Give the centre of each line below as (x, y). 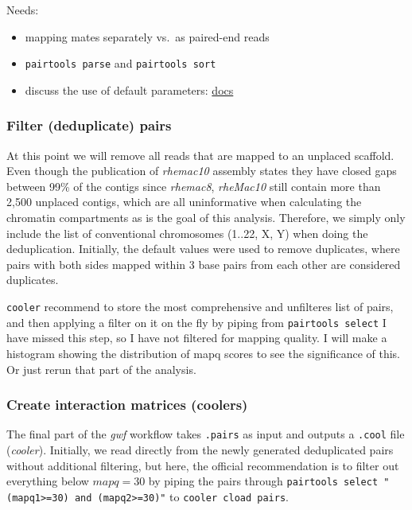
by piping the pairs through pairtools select (263, 481)
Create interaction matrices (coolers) (127, 405)
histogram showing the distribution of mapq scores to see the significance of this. (203, 353)
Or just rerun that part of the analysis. (101, 369)
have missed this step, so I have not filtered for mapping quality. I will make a (197, 338)
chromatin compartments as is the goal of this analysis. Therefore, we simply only (206, 218)
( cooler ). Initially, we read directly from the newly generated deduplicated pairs (200, 449)
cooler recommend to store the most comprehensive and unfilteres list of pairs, (200, 306)
